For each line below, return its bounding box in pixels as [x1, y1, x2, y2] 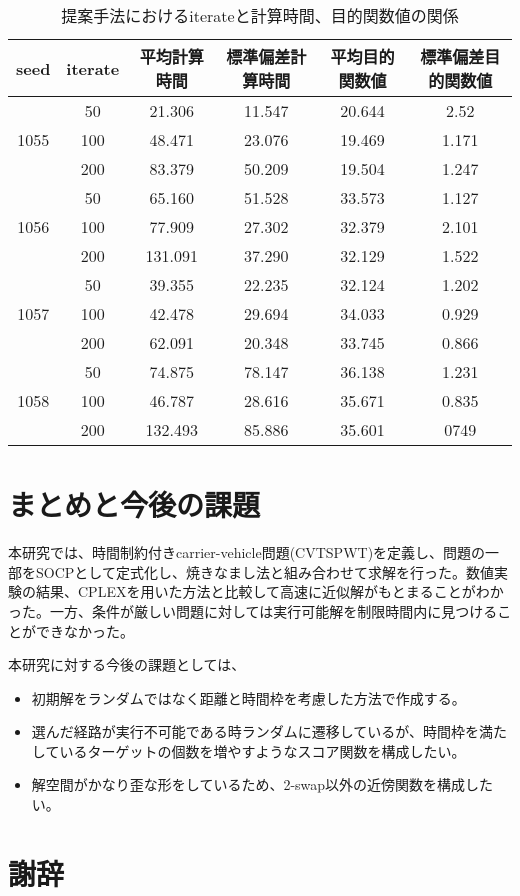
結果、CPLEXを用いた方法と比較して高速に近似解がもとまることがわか [35, 581, 504, 602]
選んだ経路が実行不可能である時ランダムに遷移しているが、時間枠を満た [31, 721, 507, 742]
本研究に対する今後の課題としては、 [8, 654, 246, 675]
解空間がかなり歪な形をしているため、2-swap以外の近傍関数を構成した [31, 774, 494, 795]
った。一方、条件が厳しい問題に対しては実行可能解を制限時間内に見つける [8, 600, 498, 621]
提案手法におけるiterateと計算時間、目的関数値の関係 [61, 4, 459, 27]
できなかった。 [35, 620, 134, 641]
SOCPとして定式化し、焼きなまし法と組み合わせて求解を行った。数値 [35, 561, 494, 582]
